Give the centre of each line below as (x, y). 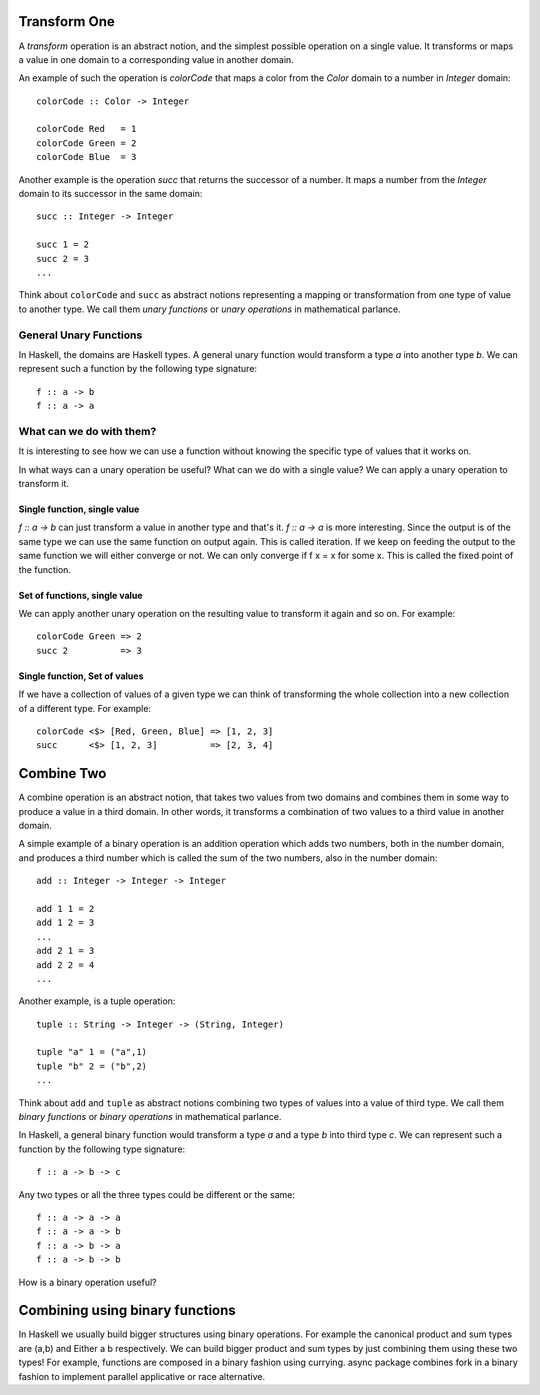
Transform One (66, 21)
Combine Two (62, 773)
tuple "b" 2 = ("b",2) (92, 1066)
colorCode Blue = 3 (86, 157)
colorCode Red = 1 (86, 129)
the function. (45, 569)
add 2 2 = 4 (65, 964)
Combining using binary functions (127, 1310)
